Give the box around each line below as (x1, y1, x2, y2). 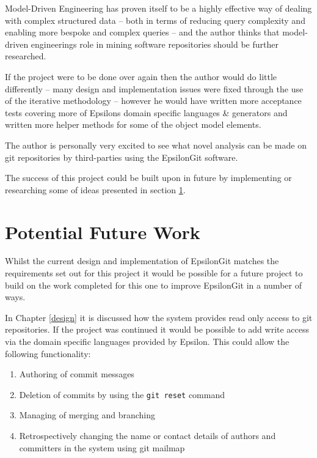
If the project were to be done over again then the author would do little (5, 70, 277, 83)
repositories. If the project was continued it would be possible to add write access (5, 323, 310, 336)
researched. (5, 50, 46, 62)
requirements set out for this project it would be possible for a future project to (5, 267, 303, 279)
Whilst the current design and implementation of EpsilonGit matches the (5, 254, 279, 267)
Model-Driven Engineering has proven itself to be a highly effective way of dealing (5, 2, 312, 14)
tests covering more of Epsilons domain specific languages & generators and (5, 106, 288, 119)
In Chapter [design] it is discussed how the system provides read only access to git (5, 311, 313, 323)
